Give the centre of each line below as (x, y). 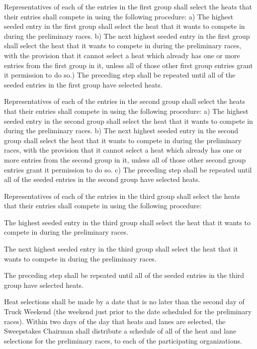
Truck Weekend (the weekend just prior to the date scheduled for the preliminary (128, 311)
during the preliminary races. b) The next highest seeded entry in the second (121, 131)
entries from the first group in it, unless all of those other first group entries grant (128, 65)
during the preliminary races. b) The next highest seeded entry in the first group (127, 36)
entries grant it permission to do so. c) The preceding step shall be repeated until (128, 169)
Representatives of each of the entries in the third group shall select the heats (122, 196)
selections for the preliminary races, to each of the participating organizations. (123, 340)
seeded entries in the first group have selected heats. (83, 84)
